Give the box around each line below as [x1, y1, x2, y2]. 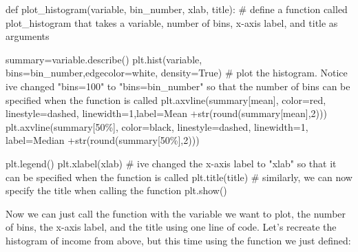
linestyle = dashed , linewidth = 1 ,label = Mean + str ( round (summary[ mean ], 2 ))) [6, 106, 327, 120]
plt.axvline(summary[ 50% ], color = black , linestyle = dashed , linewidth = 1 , [6, 119, 308, 134]
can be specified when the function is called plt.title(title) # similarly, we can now [6, 169, 352, 184]
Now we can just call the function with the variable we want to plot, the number [6, 206, 346, 220]
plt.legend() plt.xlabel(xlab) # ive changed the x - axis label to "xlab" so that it [6, 156, 337, 170]
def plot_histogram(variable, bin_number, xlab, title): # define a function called [6, 2, 348, 16]
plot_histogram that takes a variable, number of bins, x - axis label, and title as [6, 15, 338, 30]
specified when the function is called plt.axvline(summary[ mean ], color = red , [6, 92, 326, 107]
